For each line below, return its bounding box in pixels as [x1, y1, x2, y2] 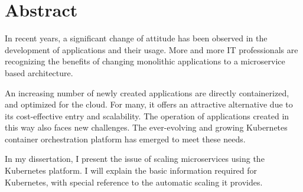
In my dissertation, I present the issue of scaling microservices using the [5, 152, 265, 165]
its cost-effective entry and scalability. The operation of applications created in [5, 109, 289, 122]
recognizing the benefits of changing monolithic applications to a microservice [5, 55, 285, 67]
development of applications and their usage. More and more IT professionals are [5, 43, 298, 56]
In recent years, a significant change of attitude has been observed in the [5, 32, 268, 44]
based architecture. [5, 66, 73, 79]
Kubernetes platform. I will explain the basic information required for [5, 164, 258, 177]
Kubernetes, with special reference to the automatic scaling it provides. [5, 175, 263, 188]
